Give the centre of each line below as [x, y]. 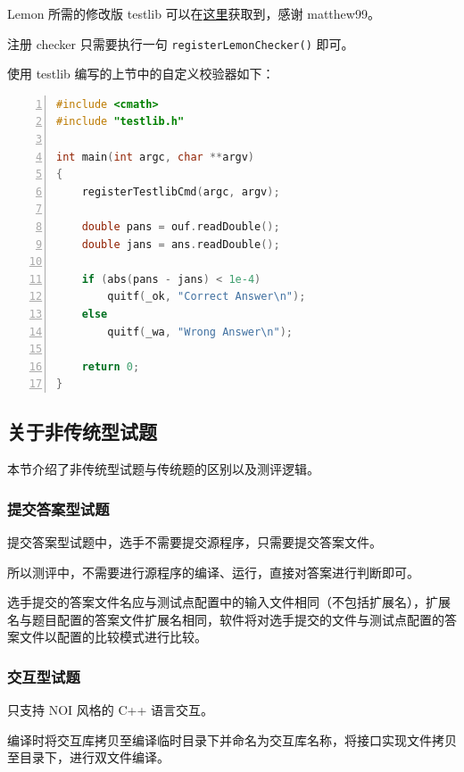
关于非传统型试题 [82, 432]
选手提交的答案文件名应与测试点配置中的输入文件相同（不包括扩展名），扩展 [229, 602]
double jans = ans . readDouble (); [181, 244]
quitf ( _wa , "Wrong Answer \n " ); [200, 332]
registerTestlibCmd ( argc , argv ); [181, 191]
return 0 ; [111, 366]
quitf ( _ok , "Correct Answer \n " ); [207, 297]
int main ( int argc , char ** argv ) [156, 157]
